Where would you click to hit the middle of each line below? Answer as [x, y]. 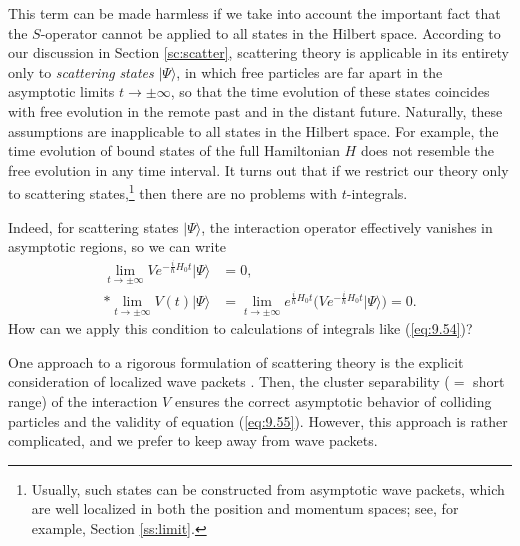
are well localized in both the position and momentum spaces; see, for [245, 508]
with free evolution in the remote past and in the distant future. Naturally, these [255, 110]
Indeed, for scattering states [93, 226]
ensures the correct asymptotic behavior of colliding [333, 400]
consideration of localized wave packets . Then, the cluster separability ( [229, 381]
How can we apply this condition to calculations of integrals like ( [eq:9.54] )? [240, 328]
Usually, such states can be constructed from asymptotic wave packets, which [268, 488]
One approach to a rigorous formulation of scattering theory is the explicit [236, 361]
